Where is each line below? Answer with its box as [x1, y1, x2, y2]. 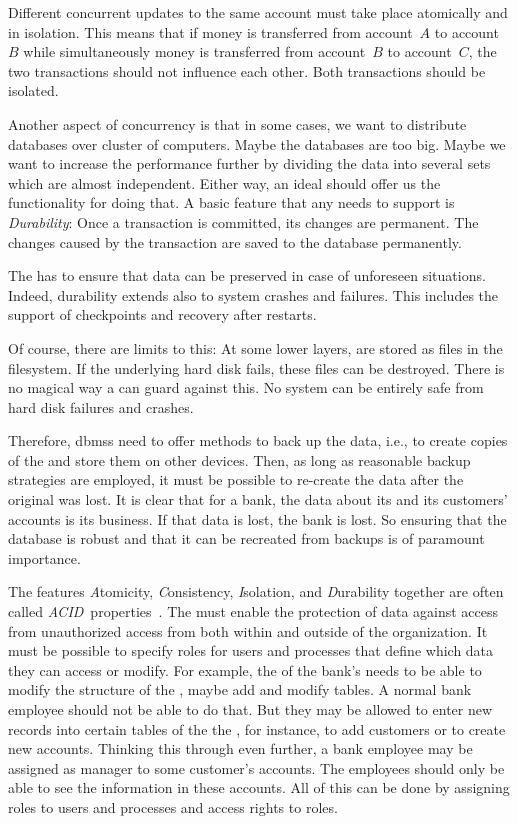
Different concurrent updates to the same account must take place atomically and [8, 2, 508, 22]
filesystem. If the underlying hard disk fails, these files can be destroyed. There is [8, 357, 505, 378]
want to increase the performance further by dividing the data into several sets [8, 153, 491, 174]
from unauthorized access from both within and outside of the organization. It [8, 620, 488, 641]
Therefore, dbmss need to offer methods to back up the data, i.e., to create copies [8, 430, 508, 451]
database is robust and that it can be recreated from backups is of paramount [8, 528, 485, 549]
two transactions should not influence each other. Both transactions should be [8, 60, 486, 81]
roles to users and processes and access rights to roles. [8, 796, 338, 817]
